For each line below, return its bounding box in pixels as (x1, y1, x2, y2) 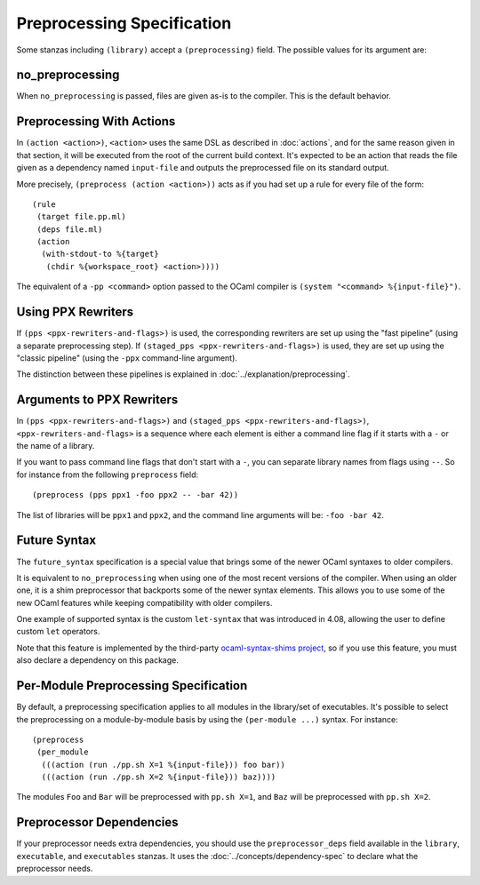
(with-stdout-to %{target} (41, 249, 159, 259)
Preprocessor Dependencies (16, 815, 179, 830)
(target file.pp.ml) (36, 211, 126, 222)
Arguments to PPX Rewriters (16, 392, 179, 408)
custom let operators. (16, 626, 100, 637)
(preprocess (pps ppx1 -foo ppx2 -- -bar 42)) (32, 490, 239, 500)
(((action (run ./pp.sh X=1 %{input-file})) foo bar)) (41, 760, 286, 769)
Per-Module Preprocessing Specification (16, 678, 248, 693)
